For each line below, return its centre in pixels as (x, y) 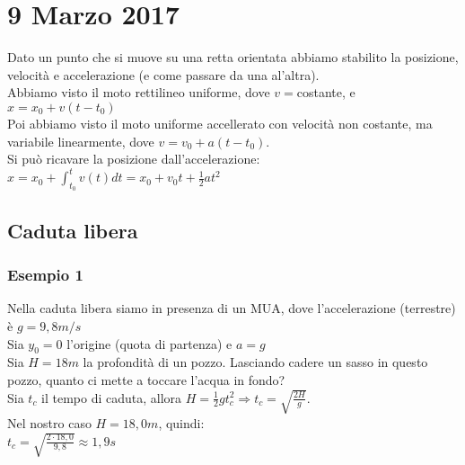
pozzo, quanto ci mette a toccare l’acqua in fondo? (146, 379)
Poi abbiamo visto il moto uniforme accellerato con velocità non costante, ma (220, 123)
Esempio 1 (45, 275)
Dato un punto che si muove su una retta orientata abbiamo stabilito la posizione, (233, 57)
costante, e (326, 92)
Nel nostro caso (49, 422)
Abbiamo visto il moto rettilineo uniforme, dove (139, 92)
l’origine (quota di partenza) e (149, 343)
